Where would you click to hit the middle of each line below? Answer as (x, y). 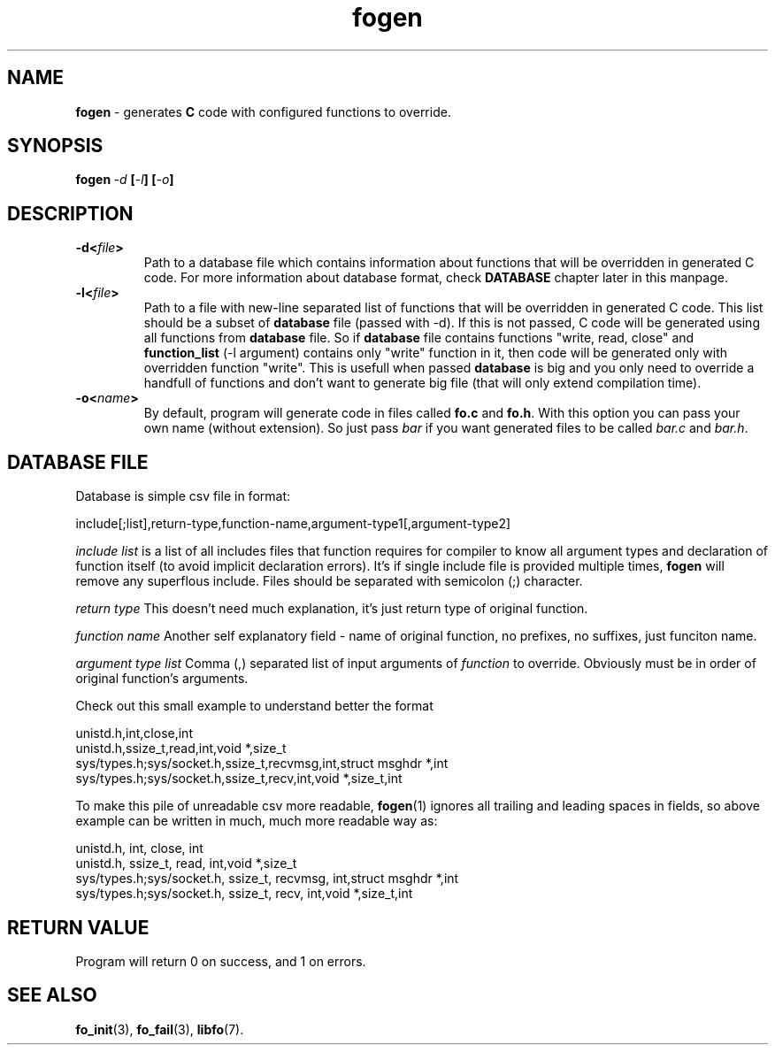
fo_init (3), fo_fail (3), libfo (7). (160, 1029)
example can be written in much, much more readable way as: (257, 821)
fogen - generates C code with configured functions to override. (263, 111)
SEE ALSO (52, 995)
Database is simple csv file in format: (183, 496)
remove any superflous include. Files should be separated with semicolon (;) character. (329, 581)
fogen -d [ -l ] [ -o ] (125, 180)
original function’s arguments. (162, 679)
